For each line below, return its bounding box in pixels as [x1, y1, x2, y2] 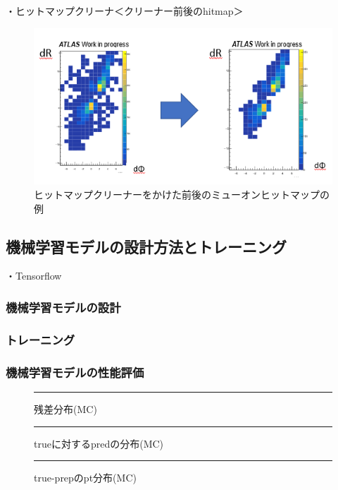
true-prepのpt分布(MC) [34, 470, 137, 485]
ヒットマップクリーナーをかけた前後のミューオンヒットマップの [34, 187, 330, 202]
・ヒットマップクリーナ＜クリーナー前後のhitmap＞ [6, 4, 244, 18]
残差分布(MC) [34, 401, 97, 416]
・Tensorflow [6, 268, 62, 283]
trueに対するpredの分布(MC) [34, 436, 164, 450]
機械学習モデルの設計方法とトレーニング [6, 235, 287, 257]
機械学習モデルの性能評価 [6, 363, 144, 381]
